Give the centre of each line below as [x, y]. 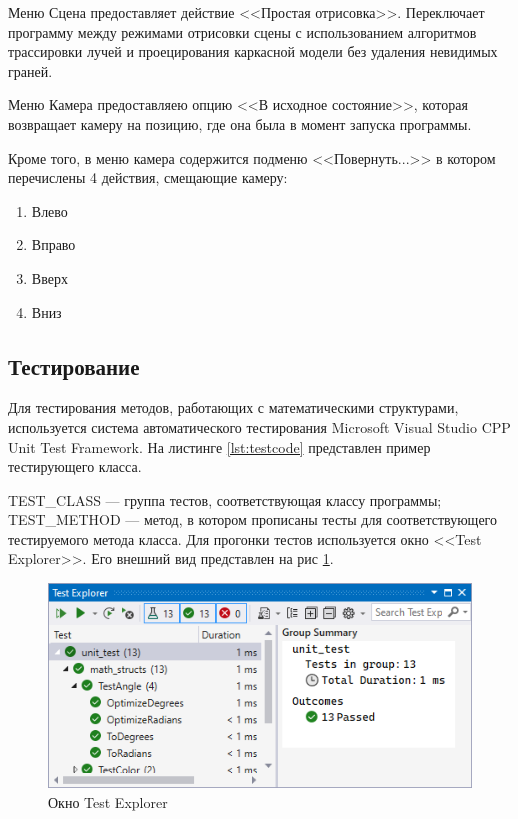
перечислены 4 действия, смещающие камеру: [148, 177]
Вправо [53, 244]
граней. [30, 70]
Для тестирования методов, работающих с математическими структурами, [233, 407]
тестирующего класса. [75, 466]
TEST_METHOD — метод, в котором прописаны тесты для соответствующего [252, 519]
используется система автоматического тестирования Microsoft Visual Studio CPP [259, 426]
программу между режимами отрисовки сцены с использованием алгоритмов [242, 31]
